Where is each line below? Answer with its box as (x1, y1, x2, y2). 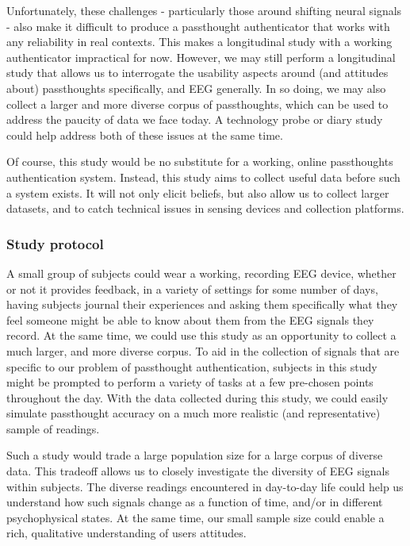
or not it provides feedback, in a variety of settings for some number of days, (6, 280, 378, 297)
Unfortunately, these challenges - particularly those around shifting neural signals (6, 2, 402, 18)
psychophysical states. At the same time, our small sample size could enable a (6, 509, 385, 525)
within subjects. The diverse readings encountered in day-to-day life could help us (6, 478, 404, 494)
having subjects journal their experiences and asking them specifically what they (6, 296, 398, 313)
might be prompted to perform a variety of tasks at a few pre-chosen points (6, 374, 374, 390)
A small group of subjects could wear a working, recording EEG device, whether (6, 264, 397, 281)
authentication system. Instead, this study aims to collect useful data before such (6, 168, 400, 185)
